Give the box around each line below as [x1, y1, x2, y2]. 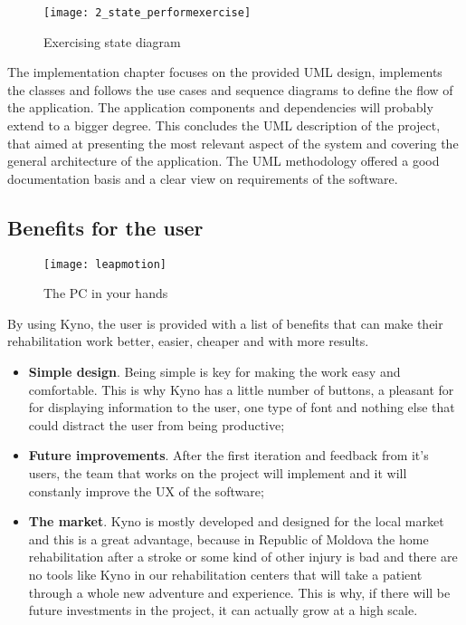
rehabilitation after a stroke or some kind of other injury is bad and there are [28, 547, 458, 566]
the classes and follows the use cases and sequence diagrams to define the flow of [7, 80, 453, 99]
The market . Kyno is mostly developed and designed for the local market [28, 512, 444, 531]
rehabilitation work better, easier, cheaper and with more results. [7, 332, 369, 351]
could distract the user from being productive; [28, 415, 285, 434]
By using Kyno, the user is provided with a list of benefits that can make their [7, 313, 443, 332]
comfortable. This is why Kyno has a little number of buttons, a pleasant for [28, 380, 454, 399]
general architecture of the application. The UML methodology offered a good [7, 151, 440, 170]
